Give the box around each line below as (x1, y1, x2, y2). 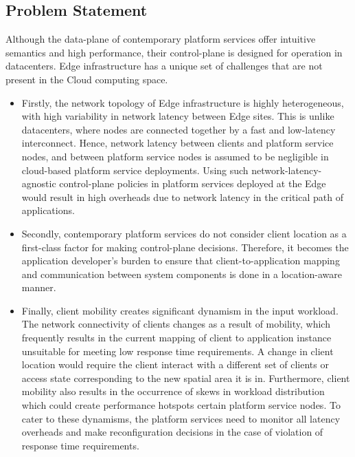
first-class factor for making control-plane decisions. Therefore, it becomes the (21, 240, 349, 254)
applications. (21, 203, 75, 217)
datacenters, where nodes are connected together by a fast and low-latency (21, 122, 336, 136)
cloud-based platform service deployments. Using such (21, 162, 249, 177)
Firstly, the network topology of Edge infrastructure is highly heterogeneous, (21, 95, 344, 109)
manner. (21, 280, 56, 295)
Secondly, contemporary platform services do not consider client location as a (21, 226, 347, 240)
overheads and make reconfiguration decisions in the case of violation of (21, 425, 323, 439)
